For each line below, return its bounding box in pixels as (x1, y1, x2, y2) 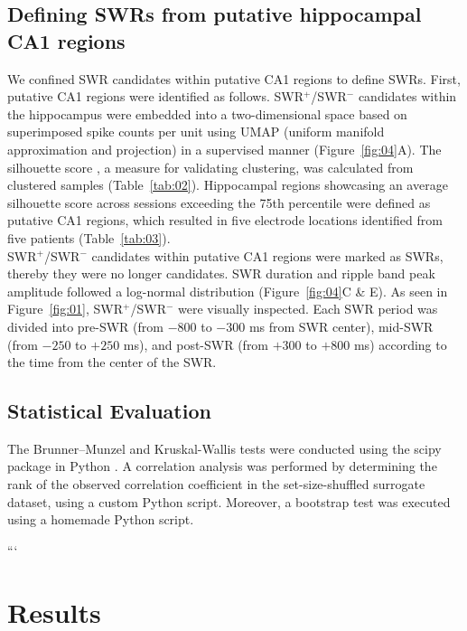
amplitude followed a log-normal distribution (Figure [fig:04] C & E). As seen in (7, 281, 448, 300)
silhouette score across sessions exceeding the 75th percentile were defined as (7, 193, 431, 212)
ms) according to (353, 334, 447, 353)
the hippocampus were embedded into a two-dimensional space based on (7, 104, 407, 123)
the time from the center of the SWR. (7, 353, 217, 372)
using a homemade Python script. (7, 510, 194, 529)
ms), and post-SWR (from (123, 334, 269, 353)
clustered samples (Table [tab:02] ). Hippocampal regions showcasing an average (7, 175, 448, 194)
